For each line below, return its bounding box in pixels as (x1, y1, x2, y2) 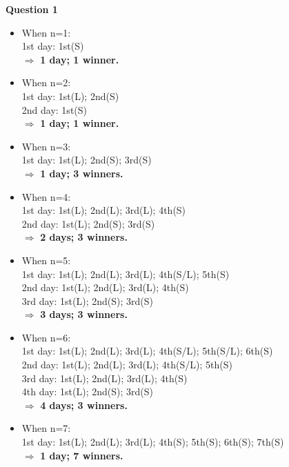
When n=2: (21, 75, 71, 90)
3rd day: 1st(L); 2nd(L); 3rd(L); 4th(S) (21, 370, 188, 385)
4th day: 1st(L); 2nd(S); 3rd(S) (21, 384, 153, 399)
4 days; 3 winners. (40, 397, 128, 412)
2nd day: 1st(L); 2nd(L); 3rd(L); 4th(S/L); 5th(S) (21, 357, 232, 372)
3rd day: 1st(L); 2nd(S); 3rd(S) (21, 293, 153, 308)
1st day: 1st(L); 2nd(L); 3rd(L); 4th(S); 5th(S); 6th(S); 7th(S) (21, 435, 284, 449)
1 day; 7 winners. (40, 448, 123, 462)
